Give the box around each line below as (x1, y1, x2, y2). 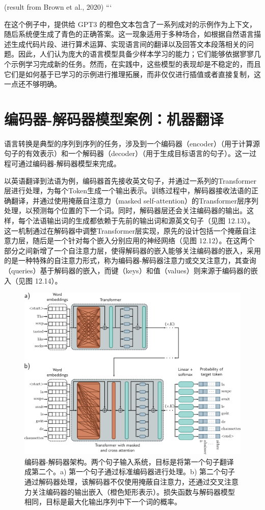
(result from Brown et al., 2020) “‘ (4, 2, 112, 12)
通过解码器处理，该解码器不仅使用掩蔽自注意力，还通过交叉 (24, 476, 224, 487)
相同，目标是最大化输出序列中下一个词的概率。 (24, 496, 181, 507)
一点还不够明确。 (4, 79, 61, 89)
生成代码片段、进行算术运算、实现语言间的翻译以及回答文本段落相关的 (11, 38, 247, 49)
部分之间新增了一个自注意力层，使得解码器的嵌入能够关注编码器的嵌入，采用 (4, 245, 261, 256)
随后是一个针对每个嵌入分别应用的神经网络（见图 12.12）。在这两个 (32, 235, 255, 246)
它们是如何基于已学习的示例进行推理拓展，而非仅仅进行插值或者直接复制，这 (4, 68, 261, 79)
